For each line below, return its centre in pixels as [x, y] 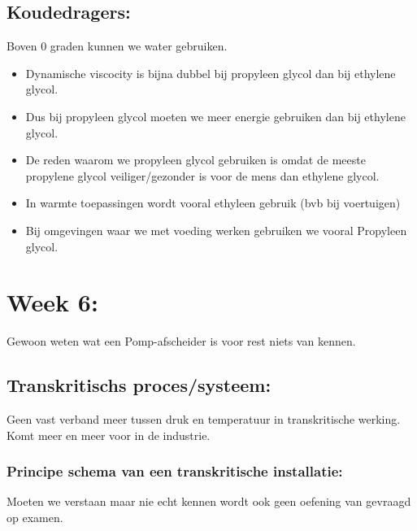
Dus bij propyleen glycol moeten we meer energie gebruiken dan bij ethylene [215, 116]
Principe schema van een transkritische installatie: [175, 471]
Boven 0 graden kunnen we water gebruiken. [117, 46]
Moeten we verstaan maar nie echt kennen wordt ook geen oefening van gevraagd [209, 501]
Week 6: [52, 302]
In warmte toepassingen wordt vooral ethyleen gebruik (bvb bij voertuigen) [213, 203]
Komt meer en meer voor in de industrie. [109, 435]
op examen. [35, 518]
